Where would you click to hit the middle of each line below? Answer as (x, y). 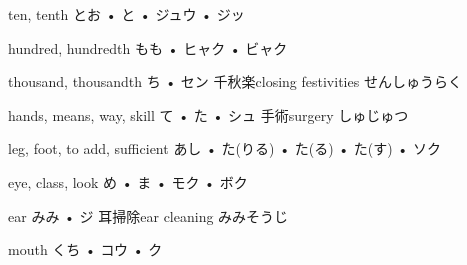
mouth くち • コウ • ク (85, 249)
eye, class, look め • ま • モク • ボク (128, 181)
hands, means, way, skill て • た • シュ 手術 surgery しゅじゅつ (208, 114)
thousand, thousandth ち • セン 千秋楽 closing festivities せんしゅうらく (235, 81)
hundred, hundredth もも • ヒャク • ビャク (148, 47)
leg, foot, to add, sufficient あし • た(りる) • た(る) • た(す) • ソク (224, 148)
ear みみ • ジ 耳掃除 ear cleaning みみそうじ (148, 215)
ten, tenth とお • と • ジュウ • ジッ (126, 14)
